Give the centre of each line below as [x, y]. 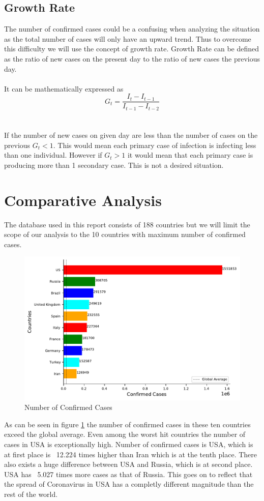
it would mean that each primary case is [190, 155]
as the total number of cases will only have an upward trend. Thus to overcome [128, 38]
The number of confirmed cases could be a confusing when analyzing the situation [132, 29]
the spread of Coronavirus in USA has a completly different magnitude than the [129, 484]
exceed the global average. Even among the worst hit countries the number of [125, 434]
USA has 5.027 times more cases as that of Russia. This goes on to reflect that [128, 474]
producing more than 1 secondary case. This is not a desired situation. [114, 165]
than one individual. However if [53, 155]
